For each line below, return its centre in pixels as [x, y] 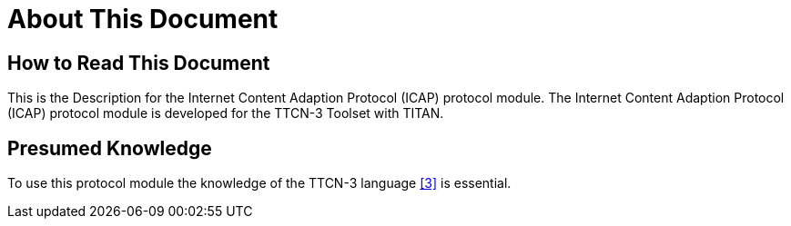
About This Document [143, 19]
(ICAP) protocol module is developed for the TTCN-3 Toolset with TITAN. [226, 113]
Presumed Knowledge [110, 148]
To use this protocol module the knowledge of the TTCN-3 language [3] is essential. [259, 183]
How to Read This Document [139, 63]
